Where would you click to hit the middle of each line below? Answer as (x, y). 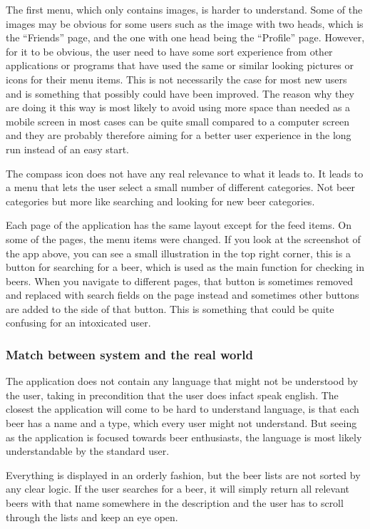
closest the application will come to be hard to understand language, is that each (183, 409)
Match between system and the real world (129, 354)
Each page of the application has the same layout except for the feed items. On (179, 225)
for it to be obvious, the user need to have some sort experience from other (169, 51)
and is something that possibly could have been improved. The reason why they (180, 93)
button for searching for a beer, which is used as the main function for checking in (185, 267)
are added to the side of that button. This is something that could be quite (170, 308)
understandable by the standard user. (88, 451)
